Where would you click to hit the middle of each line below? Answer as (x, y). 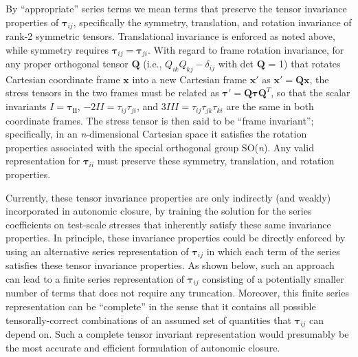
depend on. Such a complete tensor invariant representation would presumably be (177, 334)
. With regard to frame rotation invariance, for (246, 49)
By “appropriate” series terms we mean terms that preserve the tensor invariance (176, 8)
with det (236, 64)
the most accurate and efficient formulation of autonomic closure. (143, 347)
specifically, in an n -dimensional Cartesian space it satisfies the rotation (156, 134)
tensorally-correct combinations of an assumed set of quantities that (148, 320)
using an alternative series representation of (97, 251)
